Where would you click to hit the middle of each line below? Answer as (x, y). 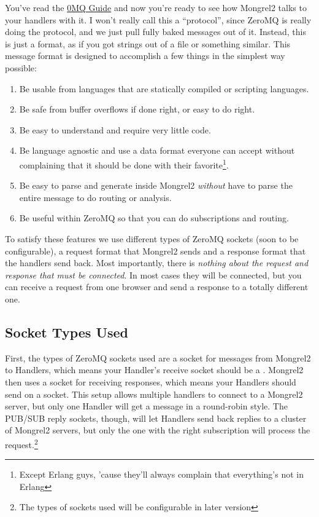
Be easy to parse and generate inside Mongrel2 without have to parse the (156, 185)
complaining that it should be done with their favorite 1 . (124, 164)
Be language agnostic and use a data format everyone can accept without (157, 150)
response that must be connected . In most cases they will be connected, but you (153, 274)
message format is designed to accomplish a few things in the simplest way (145, 56)
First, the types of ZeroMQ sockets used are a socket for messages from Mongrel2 (158, 357)
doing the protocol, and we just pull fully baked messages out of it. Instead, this (156, 32)
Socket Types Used (67, 332)
